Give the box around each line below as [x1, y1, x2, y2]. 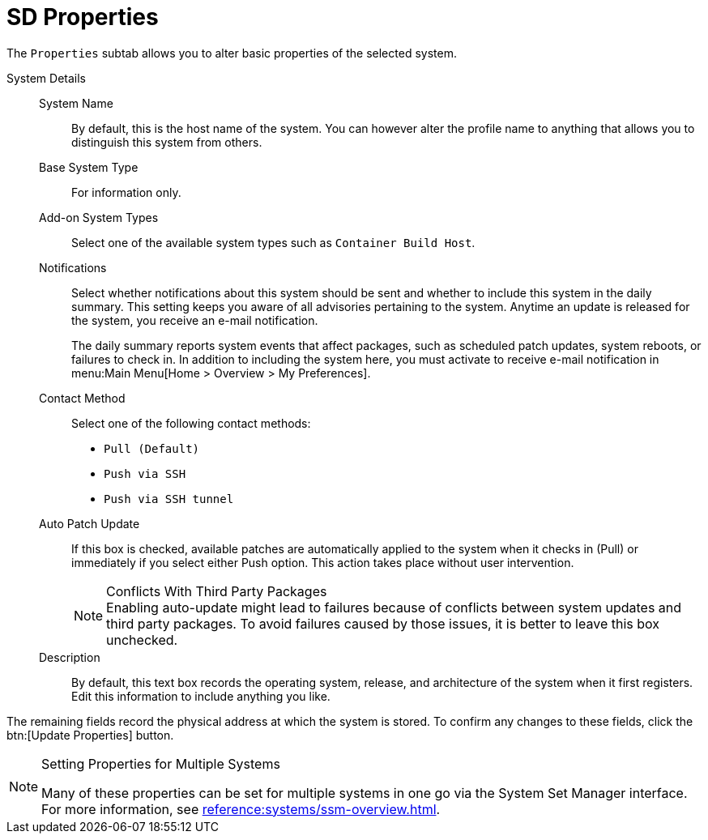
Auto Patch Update [39, 516, 140, 531]
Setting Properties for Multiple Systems [41, 755, 280, 772]
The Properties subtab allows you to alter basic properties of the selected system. [6, 45, 457, 60]
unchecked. [106, 631, 178, 648]
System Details [6, 70, 86, 85]
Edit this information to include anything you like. [71, 689, 331, 703]
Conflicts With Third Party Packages [106, 582, 327, 599]
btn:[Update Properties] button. [6, 727, 174, 742]
